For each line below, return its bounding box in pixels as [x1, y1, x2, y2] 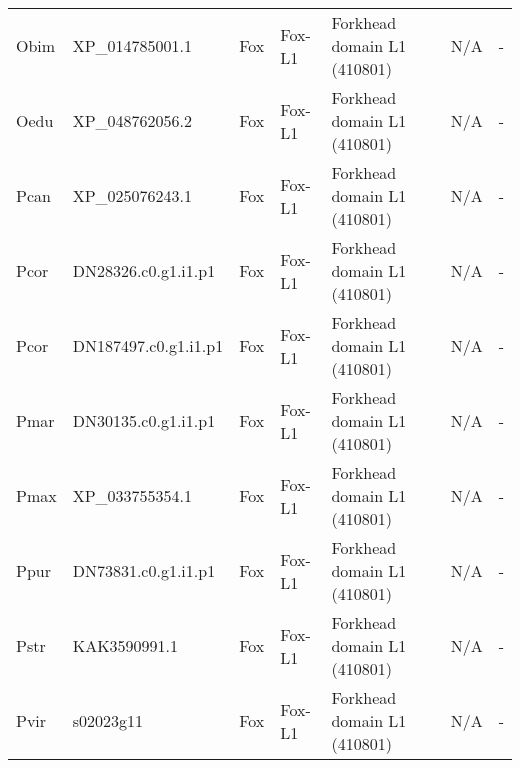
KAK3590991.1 [72, 634, 179, 657]
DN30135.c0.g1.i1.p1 [72, 409, 216, 432]
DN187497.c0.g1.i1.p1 [72, 334, 224, 357]
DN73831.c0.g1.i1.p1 [72, 559, 216, 582]
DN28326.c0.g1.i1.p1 [72, 259, 216, 282]
